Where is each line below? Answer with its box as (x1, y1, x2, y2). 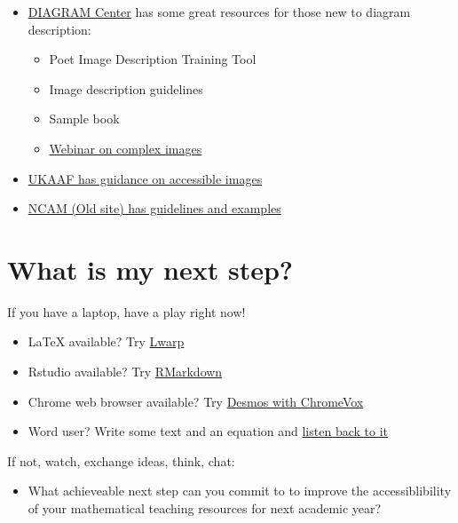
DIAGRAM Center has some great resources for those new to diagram (28, 3, 411, 20)
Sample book (49, 109, 120, 128)
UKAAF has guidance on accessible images (28, 169, 263, 187)
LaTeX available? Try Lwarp (28, 332, 185, 351)
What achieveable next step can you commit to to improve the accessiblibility (28, 481, 452, 500)
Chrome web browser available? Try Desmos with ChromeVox (28, 392, 364, 410)
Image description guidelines (49, 79, 203, 98)
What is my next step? (7, 250, 294, 287)
